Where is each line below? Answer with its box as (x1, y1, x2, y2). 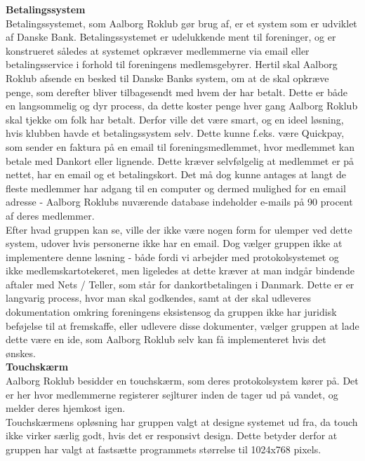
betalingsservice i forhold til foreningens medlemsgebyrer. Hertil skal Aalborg (6, 57, 338, 72)
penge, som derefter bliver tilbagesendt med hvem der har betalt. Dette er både (6, 84, 348, 99)
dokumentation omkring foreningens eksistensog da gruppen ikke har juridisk (6, 305, 337, 319)
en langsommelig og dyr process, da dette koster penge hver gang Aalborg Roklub (6, 98, 358, 113)
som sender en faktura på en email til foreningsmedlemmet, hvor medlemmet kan (6, 139, 354, 154)
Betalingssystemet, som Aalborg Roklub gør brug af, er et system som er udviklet (6, 15, 357, 30)
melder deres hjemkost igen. (6, 401, 126, 415)
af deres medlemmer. (6, 208, 95, 222)
